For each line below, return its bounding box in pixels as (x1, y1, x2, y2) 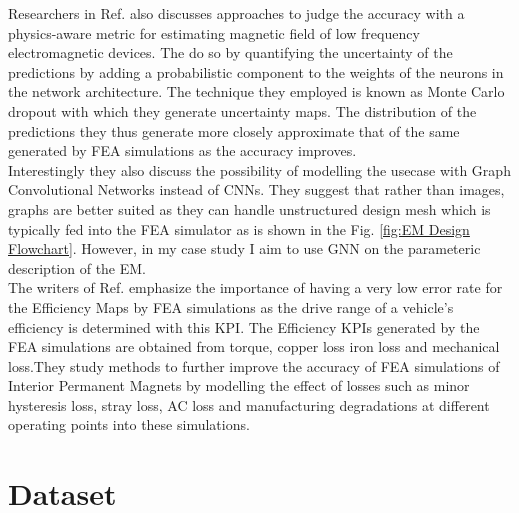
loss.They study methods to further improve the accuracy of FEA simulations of (8, 355, 500, 376)
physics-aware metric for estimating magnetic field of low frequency (8, 22, 420, 43)
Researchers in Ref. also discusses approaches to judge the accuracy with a (8, 3, 465, 23)
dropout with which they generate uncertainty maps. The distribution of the (8, 100, 477, 121)
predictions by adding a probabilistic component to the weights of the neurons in (8, 61, 504, 82)
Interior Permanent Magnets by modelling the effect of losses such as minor (8, 375, 470, 396)
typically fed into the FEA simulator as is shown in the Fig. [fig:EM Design (8, 218, 470, 239)
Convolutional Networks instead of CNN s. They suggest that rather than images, (8, 179, 505, 200)
